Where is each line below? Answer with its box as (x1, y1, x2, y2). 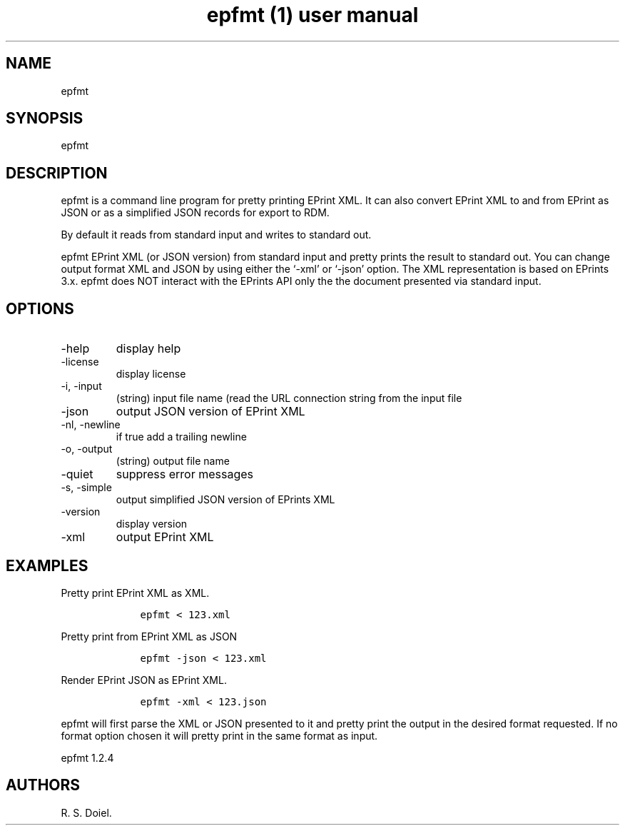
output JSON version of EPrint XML (116, 404, 305, 419)
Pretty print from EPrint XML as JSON (61, 630, 238, 643)
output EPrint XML (116, 530, 214, 545)
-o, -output (61, 443, 113, 455)
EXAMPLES (6, 556, 88, 575)
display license (116, 368, 186, 381)
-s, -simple (61, 481, 112, 494)
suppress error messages (116, 467, 254, 482)
